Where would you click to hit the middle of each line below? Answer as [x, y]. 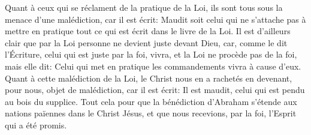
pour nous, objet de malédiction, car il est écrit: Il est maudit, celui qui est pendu [155, 90]
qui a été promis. [36, 124]
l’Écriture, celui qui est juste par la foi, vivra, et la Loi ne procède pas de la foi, [151, 54]
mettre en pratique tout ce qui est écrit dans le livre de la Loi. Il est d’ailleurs [148, 31]
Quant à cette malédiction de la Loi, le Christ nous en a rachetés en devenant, [149, 78]
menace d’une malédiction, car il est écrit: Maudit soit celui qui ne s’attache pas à [155, 19]
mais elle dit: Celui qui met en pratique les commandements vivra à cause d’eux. [153, 66]
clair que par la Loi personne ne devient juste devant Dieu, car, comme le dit [146, 42]
